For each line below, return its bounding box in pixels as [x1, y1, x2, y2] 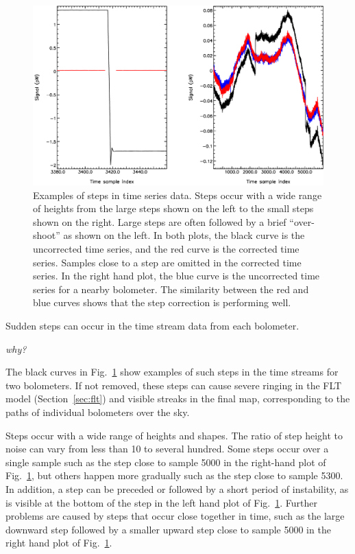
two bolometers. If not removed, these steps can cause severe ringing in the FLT [5, 378, 342, 392]
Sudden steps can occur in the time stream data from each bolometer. [5, 319, 299, 333]
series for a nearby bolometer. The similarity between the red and [33, 281, 309, 296]
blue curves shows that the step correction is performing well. [33, 295, 291, 310]
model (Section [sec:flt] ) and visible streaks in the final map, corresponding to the [5, 391, 350, 406]
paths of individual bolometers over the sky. [5, 405, 190, 419]
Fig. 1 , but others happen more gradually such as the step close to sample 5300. [5, 468, 343, 483]
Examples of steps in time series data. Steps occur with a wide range [33, 187, 322, 202]
